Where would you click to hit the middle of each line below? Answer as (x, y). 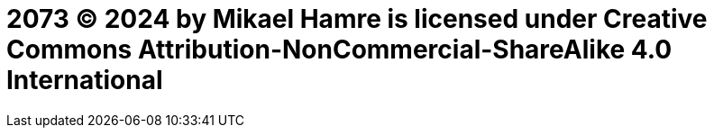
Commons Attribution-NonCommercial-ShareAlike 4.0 (339, 49)
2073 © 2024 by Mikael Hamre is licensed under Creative (357, 19)
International (85, 80)
